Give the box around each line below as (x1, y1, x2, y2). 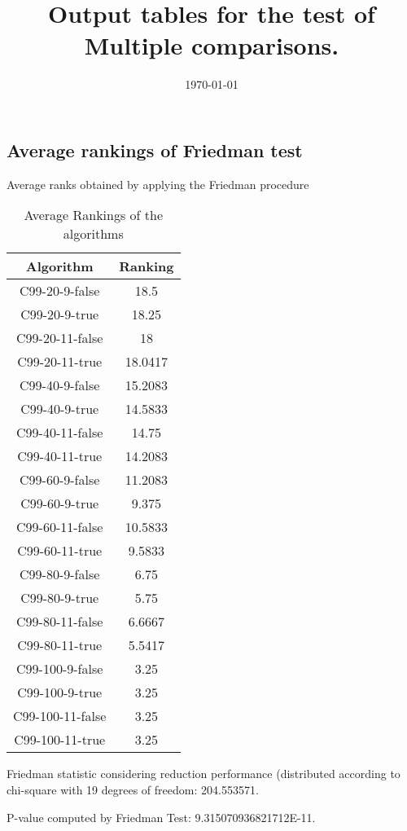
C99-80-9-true (20, 588, 99, 608)
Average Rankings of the (24, 205, 164, 225)
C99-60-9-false (20, 470, 100, 490)
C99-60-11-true (17, 541, 103, 561)
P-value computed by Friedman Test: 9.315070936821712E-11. (7, 808, 316, 825)
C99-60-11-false (16, 517, 103, 537)
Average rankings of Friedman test (7, 137, 303, 162)
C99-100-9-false (16, 659, 103, 679)
